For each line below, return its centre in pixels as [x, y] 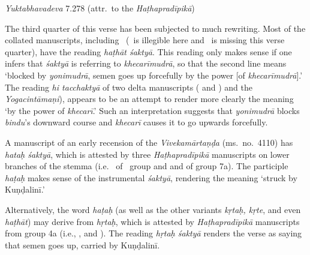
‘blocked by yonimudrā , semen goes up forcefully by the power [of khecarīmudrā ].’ [154, 75]
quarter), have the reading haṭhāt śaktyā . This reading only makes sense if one [148, 51]
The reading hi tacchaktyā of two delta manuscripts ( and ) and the [129, 87]
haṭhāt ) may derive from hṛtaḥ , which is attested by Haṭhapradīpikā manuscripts [152, 221]
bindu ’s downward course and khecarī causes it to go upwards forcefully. [136, 122]
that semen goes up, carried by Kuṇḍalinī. [82, 244]
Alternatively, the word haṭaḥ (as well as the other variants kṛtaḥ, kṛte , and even [153, 209]
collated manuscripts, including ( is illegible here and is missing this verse [145, 40]
